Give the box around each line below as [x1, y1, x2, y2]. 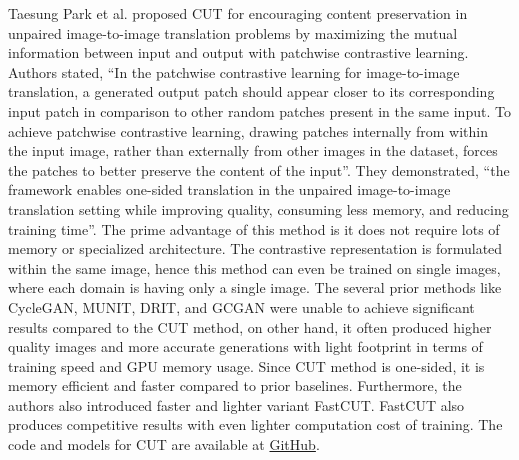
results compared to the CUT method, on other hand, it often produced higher [8, 316, 492, 337]
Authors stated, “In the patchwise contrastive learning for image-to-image [8, 61, 460, 82]
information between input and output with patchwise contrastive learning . [8, 42, 469, 63]
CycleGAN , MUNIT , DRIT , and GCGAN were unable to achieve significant [8, 296, 475, 317]
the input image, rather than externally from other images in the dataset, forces [8, 140, 498, 161]
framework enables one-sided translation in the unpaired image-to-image [8, 179, 451, 200]
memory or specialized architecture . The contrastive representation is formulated [8, 238, 503, 259]
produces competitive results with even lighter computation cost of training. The [8, 414, 503, 435]
